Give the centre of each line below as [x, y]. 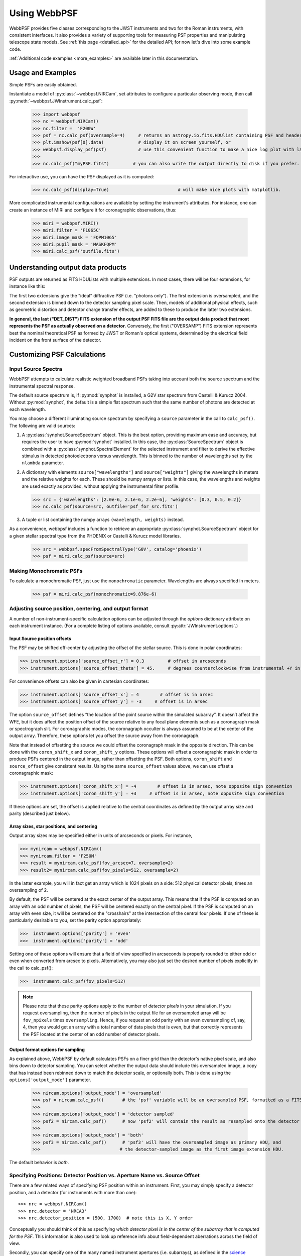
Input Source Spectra [36, 369]
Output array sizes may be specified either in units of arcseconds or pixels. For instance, [101, 835]
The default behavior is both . [39, 1163]
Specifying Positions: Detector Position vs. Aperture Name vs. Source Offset [105, 1175]
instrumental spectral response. [42, 386]
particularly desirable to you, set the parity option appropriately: [75, 920]
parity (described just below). [40, 813]
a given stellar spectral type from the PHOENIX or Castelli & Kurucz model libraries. [95, 536]
